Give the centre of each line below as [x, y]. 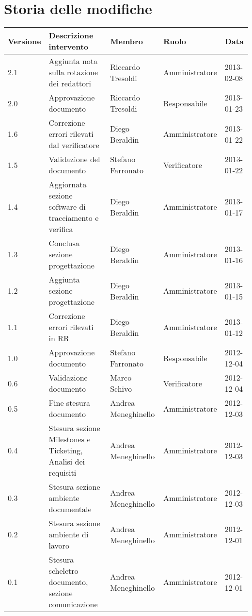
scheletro [63, 571]
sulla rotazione [73, 72]
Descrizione [71, 35]
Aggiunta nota [73, 61]
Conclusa [64, 243]
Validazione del [74, 159]
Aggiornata [68, 184]
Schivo [121, 389]
